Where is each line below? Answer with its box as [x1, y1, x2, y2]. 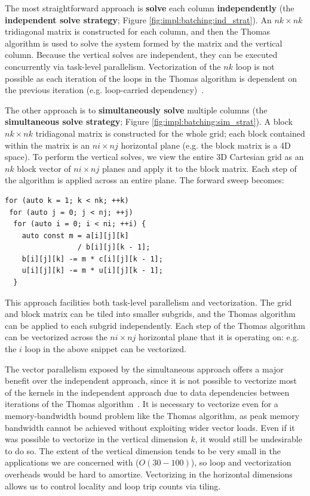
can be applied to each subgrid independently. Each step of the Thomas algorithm [5, 319, 305, 331]
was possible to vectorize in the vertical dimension [5, 433, 188, 445]
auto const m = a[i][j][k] [22, 231, 129, 240]
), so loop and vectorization [191, 456, 291, 469]
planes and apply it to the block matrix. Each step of [102, 162, 297, 174]
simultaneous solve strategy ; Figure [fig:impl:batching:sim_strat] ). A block [5, 115, 293, 128]
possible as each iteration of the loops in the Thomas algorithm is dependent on [5, 72, 297, 84]
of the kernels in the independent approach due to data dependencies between [5, 386, 290, 398]
